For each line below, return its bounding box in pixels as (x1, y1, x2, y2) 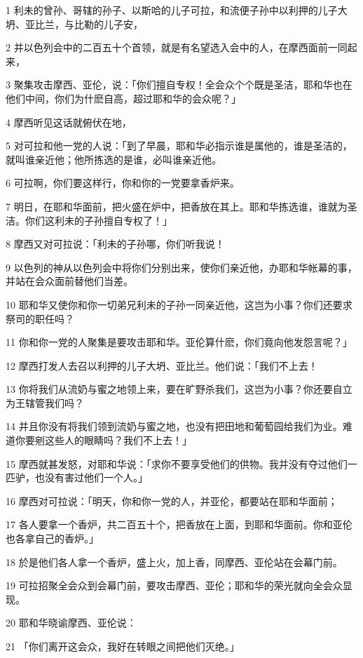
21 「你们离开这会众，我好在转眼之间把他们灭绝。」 (6, 639, 240, 653)
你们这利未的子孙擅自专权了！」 (25, 213, 172, 227)
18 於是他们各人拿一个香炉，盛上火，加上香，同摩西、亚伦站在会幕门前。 (6, 554, 343, 569)
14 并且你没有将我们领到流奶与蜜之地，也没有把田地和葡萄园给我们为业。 (6, 419, 343, 434)
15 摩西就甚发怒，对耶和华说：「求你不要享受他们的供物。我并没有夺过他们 (6, 456, 348, 471)
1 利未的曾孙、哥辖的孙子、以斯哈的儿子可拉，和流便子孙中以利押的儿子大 (6, 3, 348, 17)
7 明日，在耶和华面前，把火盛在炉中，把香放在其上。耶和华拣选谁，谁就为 (6, 199, 348, 213)
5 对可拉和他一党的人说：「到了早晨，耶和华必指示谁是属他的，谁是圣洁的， (6, 138, 352, 153)
